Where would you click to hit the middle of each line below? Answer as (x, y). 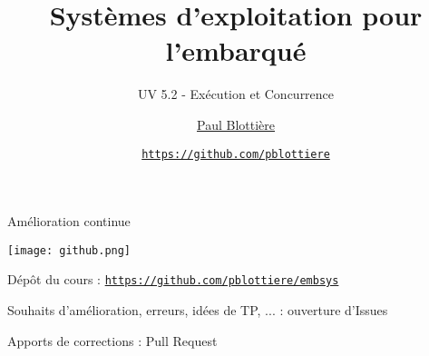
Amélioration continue (69, 221)
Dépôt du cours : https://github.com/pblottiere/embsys (173, 279)
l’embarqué (236, 50)
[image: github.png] (69, 250)
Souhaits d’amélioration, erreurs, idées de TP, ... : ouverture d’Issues (198, 310)
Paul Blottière (236, 124)
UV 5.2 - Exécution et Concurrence (236, 94)
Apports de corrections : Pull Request (112, 340)
